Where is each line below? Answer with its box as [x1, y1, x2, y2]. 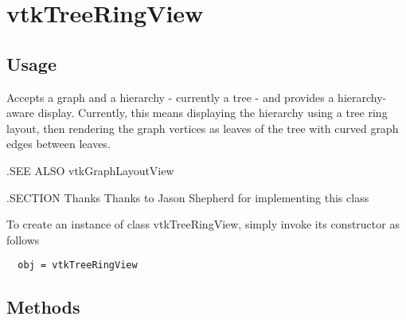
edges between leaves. [6, 135, 111, 152]
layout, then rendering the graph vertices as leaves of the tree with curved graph [6, 119, 399, 136]
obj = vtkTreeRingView [18, 260, 138, 271]
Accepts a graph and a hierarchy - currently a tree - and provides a [6, 88, 334, 105]
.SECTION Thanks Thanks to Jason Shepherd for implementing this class [6, 189, 369, 205]
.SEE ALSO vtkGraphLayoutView [6, 162, 174, 178]
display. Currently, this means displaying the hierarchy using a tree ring [37, 104, 388, 121]
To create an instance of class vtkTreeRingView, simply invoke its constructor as [6, 216, 400, 232]
